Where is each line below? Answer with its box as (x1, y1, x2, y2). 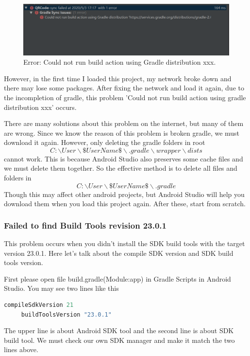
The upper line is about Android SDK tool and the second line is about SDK (4, 325, 234, 336)
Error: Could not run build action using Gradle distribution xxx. (23, 57, 216, 67)
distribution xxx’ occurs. (4, 102, 77, 112)
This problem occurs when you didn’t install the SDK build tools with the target (4, 238, 245, 249)
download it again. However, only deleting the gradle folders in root (4, 137, 205, 147)
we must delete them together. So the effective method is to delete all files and (4, 163, 237, 173)
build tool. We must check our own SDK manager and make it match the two (4, 335, 235, 345)
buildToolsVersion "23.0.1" (21, 311, 112, 318)
